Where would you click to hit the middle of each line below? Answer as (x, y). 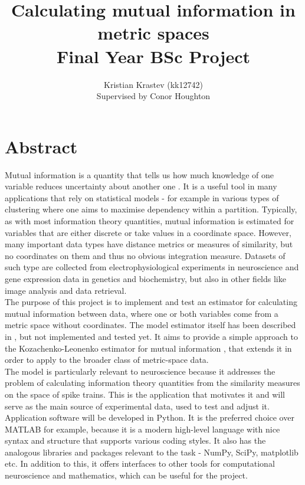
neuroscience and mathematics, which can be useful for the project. (126, 475)
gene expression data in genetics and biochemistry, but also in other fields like (145, 278)
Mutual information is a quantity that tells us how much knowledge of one (140, 174)
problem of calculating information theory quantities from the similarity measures (152, 383)
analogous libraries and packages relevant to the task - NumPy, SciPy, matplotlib (152, 452)
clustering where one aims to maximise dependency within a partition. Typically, (151, 209)
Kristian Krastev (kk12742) (153, 84)
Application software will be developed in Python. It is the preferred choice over (150, 417)
